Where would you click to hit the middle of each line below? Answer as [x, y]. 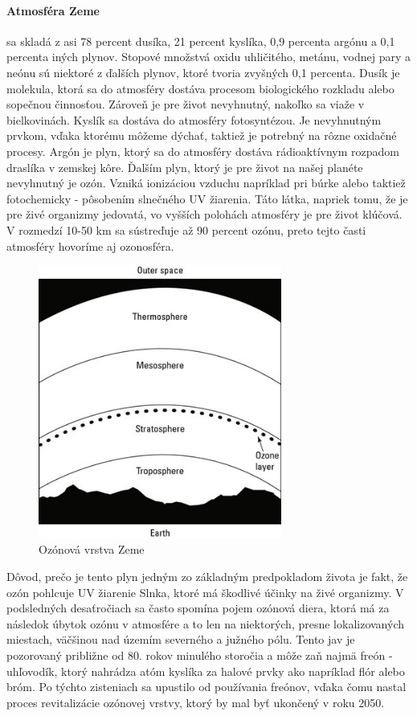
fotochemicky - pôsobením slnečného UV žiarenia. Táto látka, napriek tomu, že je [207, 198]
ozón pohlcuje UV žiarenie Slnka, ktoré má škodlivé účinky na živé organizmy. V [205, 592]
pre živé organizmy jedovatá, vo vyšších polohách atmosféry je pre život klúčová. [204, 214]
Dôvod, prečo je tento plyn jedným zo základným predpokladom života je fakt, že [207, 577]
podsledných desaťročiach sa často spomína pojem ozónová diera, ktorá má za [198, 608]
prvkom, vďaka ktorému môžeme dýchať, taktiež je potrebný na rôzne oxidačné [202, 135]
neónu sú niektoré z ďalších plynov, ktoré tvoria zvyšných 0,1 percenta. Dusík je [203, 72]
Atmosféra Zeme [53, 10]
